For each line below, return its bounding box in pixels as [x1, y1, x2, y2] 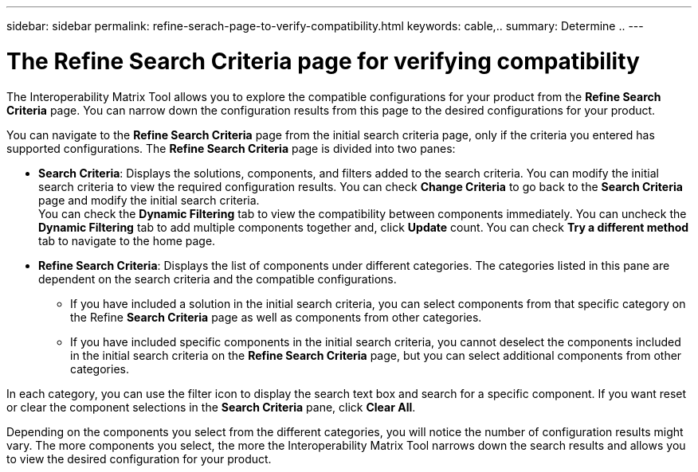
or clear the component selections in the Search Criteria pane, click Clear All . [6, 400, 416, 414]
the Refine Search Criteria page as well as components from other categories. [70, 310, 482, 324]
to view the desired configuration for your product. [6, 451, 272, 466]
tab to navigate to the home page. [38, 233, 216, 248]
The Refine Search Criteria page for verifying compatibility [6, 47, 640, 75]
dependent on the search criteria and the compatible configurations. [38, 271, 397, 286]
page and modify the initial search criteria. [38, 193, 260, 207]
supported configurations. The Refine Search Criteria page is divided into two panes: [6, 141, 456, 155]
